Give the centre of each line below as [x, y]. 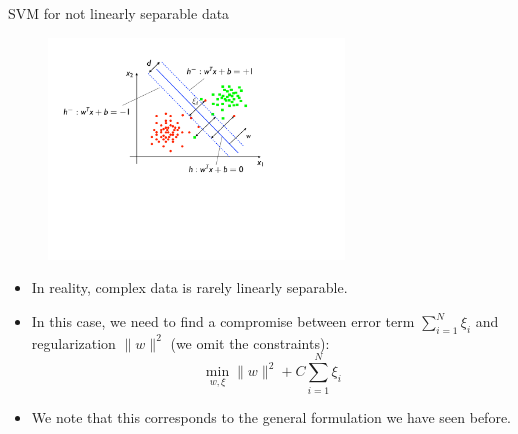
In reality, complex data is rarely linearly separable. [189, 287]
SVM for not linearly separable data [119, 13]
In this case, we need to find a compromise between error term [223, 321]
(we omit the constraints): [250, 342]
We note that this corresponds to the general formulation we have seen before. [271, 416]
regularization [73, 342]
